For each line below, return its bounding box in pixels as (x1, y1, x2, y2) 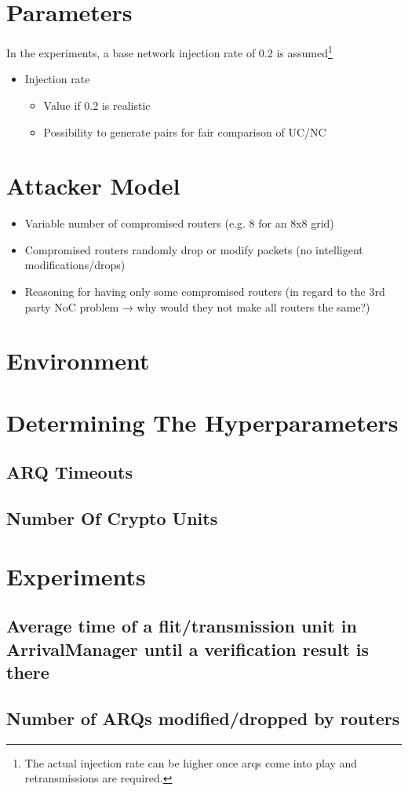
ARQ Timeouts (6, 460, 133, 484)
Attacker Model (6, 169, 180, 202)
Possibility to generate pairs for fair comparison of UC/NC (43, 123, 326, 140)
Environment (6, 344, 150, 377)
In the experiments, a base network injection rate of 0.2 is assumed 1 (6, 42, 333, 60)
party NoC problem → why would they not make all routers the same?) (24, 298, 370, 315)
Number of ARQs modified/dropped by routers (6, 705, 400, 730)
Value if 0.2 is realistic (43, 97, 151, 113)
